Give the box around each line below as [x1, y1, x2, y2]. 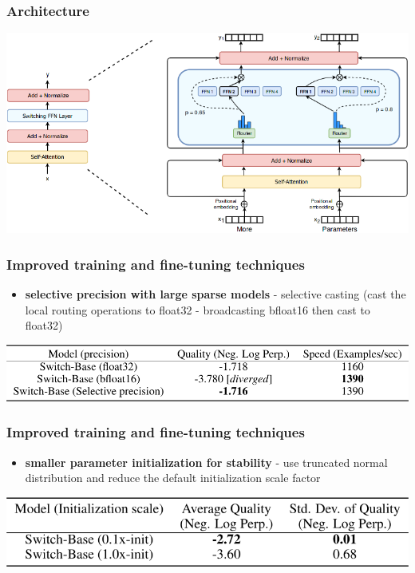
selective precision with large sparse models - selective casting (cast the [25, 286, 406, 302]
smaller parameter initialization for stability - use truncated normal [25, 453, 388, 470]
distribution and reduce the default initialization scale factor [25, 469, 321, 486]
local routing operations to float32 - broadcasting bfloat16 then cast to [25, 301, 370, 318]
